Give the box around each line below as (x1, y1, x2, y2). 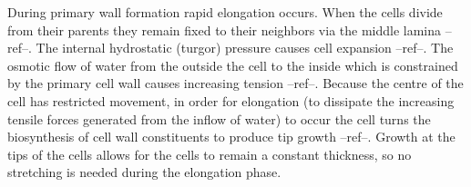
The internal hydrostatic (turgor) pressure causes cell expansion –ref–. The (36, 38, 454, 57)
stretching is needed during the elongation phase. (7, 162, 282, 182)
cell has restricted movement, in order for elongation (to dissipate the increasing (7, 91, 455, 110)
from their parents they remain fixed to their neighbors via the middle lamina (7, 20, 442, 39)
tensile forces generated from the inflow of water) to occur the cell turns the (7, 109, 431, 128)
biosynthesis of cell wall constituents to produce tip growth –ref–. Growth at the (7, 127, 456, 146)
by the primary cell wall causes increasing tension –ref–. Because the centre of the (7, 74, 464, 93)
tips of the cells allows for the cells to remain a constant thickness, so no (7, 144, 412, 163)
